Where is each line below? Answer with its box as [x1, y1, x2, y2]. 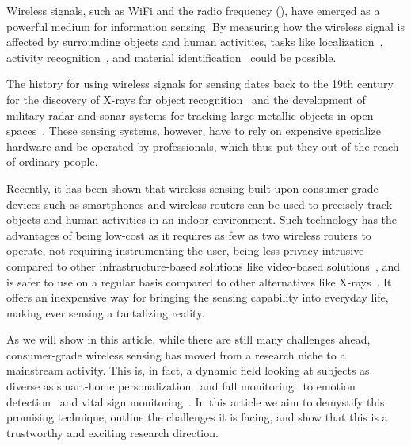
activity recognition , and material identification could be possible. [6, 48, 337, 65]
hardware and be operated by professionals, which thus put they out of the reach [6, 137, 399, 154]
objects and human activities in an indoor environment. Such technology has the [6, 211, 398, 228]
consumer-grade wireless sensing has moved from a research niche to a [6, 346, 346, 363]
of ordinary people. [6, 153, 98, 170]
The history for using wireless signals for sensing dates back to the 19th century [6, 75, 394, 92]
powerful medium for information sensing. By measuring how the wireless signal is [6, 17, 405, 34]
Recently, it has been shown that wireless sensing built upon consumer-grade [6, 179, 379, 196]
